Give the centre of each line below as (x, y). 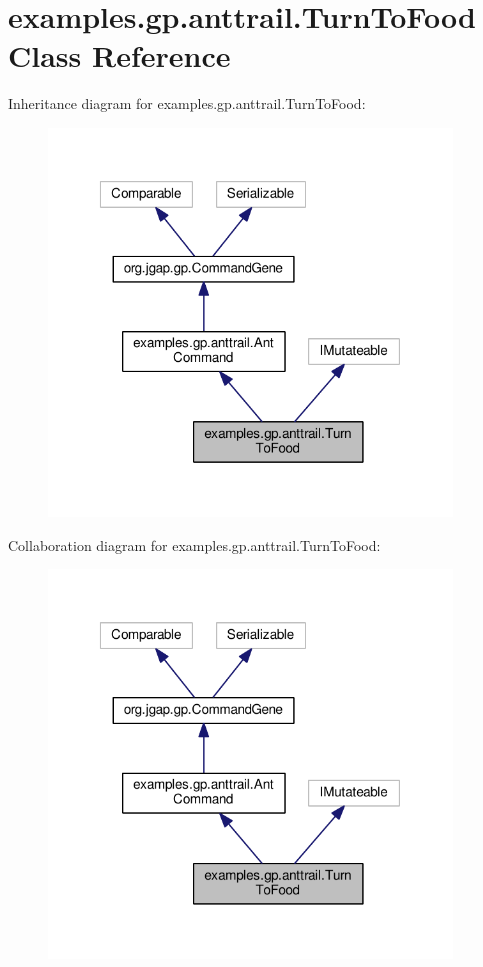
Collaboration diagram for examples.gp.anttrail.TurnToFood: (194, 544)
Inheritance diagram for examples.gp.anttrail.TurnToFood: (187, 103)
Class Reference (119, 55)
